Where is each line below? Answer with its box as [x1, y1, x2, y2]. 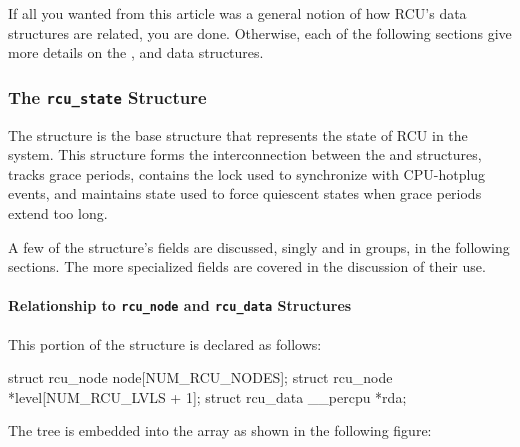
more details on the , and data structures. [8, 42, 264, 63]
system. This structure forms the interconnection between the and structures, [8, 144, 482, 165]
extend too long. [8, 202, 108, 223]
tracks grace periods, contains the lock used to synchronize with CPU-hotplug [8, 163, 486, 184]
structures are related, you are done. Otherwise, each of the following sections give [8, 22, 512, 43]
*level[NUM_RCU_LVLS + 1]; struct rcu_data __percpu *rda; [8, 386, 407, 407]
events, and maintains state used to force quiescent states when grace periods [8, 183, 482, 204]
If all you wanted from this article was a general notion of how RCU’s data [8, 3, 467, 23]
